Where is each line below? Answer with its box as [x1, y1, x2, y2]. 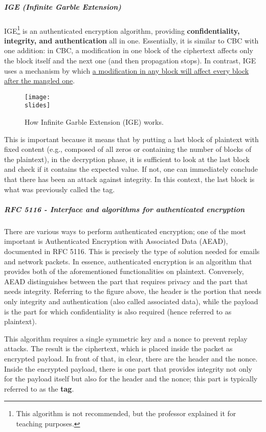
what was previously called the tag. [4, 184, 115, 194]
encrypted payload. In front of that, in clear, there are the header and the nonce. [4, 353, 258, 363]
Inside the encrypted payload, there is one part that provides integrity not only [4, 363, 253, 374]
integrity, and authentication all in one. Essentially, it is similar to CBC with [4, 35, 259, 46]
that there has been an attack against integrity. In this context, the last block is [4, 174, 255, 185]
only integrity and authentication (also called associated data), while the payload [4, 295, 258, 306]
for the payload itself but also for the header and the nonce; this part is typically [4, 373, 258, 384]
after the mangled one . [4, 75, 75, 86]
